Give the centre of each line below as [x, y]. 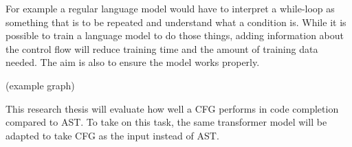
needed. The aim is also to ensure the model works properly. [133, 62]
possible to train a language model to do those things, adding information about [175, 35]
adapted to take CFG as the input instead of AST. [112, 135]
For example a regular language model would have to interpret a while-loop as [170, 8]
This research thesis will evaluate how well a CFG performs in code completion [172, 108]
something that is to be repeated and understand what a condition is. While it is [176, 22]
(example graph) [40, 85]
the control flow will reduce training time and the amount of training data [162, 48]
